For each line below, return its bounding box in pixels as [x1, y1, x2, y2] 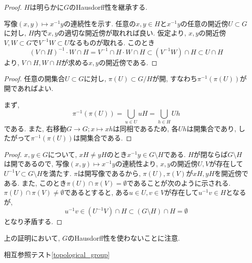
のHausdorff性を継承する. [69, 2, 148, 12]
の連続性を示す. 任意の [64, 18, 136, 28]
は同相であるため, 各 [113, 123, 178, 133]
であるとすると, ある [64, 187, 129, 197]
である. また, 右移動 [4, 123, 67, 133]
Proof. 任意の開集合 [4, 73, 65, 84]
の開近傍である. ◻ [99, 57, 157, 67]
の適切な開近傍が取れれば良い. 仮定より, [58, 28, 186, 38]
